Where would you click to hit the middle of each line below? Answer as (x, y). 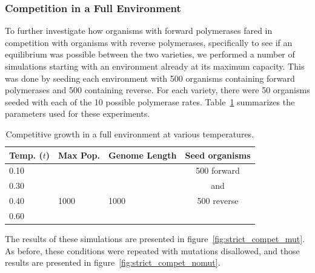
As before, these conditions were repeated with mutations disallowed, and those (152, 250)
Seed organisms (218, 155)
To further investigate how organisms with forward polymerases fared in (139, 31)
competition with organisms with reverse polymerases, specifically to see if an (149, 42)
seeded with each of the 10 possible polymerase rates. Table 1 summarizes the (150, 101)
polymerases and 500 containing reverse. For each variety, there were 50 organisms (157, 90)
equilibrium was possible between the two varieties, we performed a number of (150, 54)
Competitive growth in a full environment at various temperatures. (130, 133)
